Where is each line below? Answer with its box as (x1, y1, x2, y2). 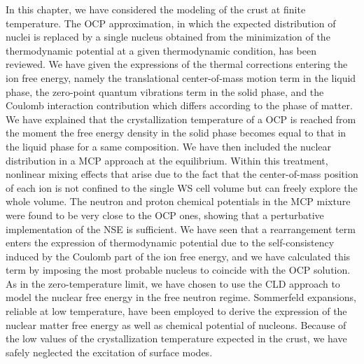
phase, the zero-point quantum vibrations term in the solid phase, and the (6, 84, 324, 99)
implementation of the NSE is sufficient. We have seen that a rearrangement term (6, 221, 356, 236)
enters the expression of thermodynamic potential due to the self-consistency (6, 235, 335, 250)
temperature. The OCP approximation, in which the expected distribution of (6, 15, 336, 30)
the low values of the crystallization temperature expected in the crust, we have (6, 331, 347, 346)
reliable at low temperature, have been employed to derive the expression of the (6, 304, 347, 318)
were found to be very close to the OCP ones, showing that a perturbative (6, 207, 324, 222)
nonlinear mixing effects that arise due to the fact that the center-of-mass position (6, 167, 358, 181)
